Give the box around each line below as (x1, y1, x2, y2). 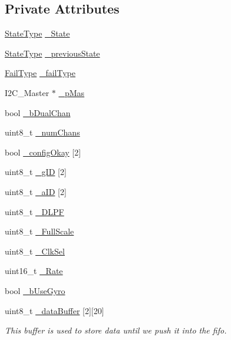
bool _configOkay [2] (5, 146, 81, 158)
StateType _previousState (5, 47, 100, 59)
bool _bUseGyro (5, 284, 65, 296)
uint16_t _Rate (5, 265, 63, 277)
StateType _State (5, 27, 70, 39)
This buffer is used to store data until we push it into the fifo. (5, 324, 227, 336)
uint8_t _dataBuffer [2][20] (5, 304, 104, 316)
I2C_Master (5, 86, 49, 98)
